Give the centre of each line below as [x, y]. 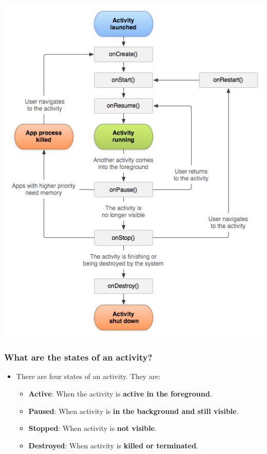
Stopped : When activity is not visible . [93, 428]
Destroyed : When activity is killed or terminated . [113, 445]
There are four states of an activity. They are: [88, 376]
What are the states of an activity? [78, 357]
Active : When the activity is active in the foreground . [120, 393]
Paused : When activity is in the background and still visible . [133, 411]
